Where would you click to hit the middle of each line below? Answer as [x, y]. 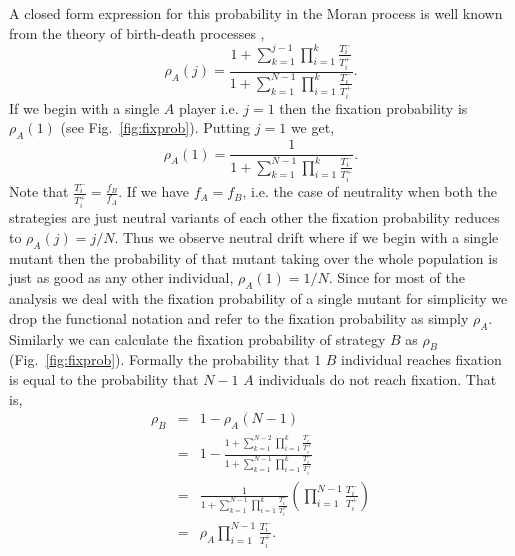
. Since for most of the [396, 277]
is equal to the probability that [104, 378]
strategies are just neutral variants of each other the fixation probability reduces [254, 217]
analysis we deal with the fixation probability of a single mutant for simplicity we [258, 298]
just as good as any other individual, [121, 277]
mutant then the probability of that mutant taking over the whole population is [253, 257]
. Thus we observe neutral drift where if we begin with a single [306, 236]
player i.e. [209, 107]
